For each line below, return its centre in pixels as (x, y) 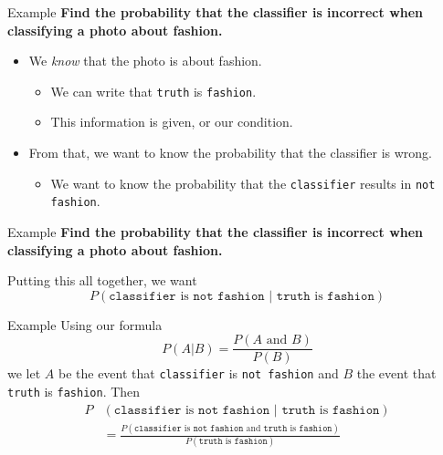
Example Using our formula (85, 324)
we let (24, 373)
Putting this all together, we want (102, 280)
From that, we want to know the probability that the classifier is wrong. (230, 153)
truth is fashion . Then (74, 392)
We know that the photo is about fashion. (145, 61)
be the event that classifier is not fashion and (198, 373)
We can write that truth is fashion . (153, 91)
